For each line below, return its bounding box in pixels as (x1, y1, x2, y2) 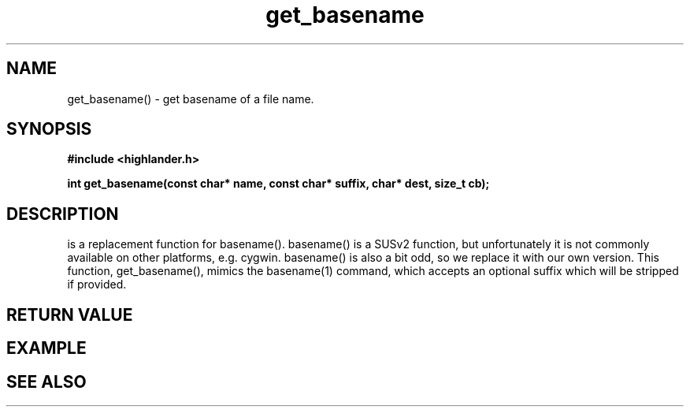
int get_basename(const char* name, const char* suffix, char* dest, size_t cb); (67, 177, 490, 191)
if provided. (67, 277, 127, 292)
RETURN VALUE (6, 304, 133, 325)
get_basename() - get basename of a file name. (67, 91, 314, 106)
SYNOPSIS (6, 119, 92, 140)
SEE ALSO (6, 371, 87, 392)
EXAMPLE (6, 338, 87, 359)
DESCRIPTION (6, 203, 119, 224)
